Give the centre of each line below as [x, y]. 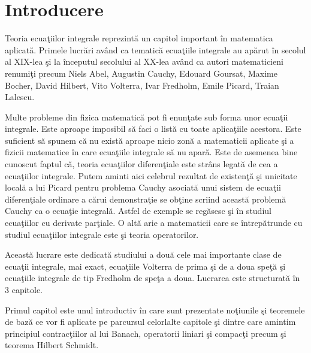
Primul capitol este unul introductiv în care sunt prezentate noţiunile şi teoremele [155, 310]
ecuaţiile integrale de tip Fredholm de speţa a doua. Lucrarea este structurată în [153, 278]
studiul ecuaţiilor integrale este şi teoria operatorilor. [102, 234]
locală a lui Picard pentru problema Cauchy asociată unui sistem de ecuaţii [143, 187]
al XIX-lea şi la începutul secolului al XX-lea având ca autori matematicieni [144, 61]
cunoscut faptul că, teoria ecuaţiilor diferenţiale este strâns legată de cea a [141, 164]
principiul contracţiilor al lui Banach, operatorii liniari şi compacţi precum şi [146, 333]
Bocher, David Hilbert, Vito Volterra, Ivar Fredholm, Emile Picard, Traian [142, 85]
